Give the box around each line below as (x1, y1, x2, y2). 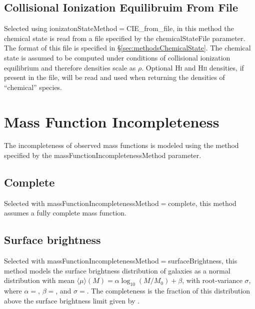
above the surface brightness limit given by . (4, 295, 139, 305)
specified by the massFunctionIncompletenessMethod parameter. (4, 150, 201, 160)
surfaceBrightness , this (168, 255, 237, 266)
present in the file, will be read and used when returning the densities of (4, 72, 225, 82)
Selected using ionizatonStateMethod (4, 23, 117, 33)
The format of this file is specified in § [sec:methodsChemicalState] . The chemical (4, 42, 251, 53)
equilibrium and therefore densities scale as (4, 62, 136, 72)
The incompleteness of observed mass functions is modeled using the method (4, 140, 239, 150)
